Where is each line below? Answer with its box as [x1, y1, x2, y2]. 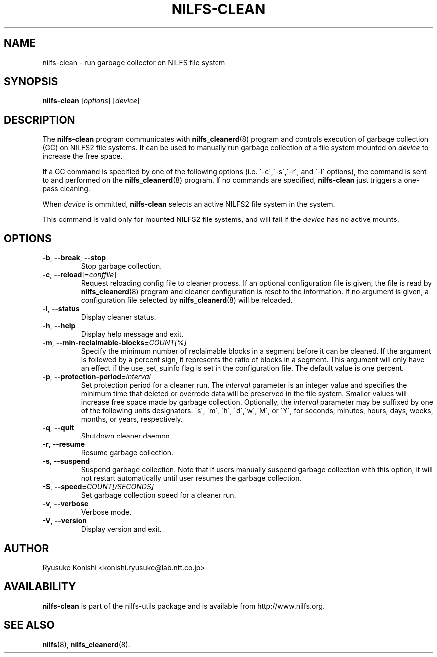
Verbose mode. [81, 508, 132, 517]
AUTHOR [4, 542, 49, 555]
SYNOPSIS [4, 75, 58, 88]
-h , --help [42, 321, 76, 330]
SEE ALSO [4, 619, 55, 632]
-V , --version [42, 516, 87, 525]
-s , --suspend [42, 457, 90, 466]
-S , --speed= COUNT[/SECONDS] [42, 482, 154, 491]
